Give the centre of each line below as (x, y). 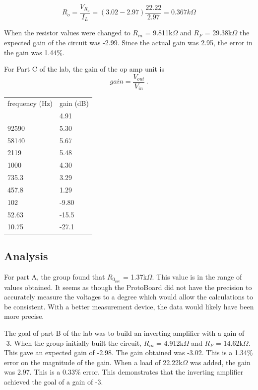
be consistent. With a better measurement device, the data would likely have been (129, 306)
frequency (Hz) (30, 103)
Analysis (26, 255)
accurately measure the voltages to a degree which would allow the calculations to (129, 297)
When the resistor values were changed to (67, 33)
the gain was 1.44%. (34, 52)
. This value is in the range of (197, 276)
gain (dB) (74, 103)
